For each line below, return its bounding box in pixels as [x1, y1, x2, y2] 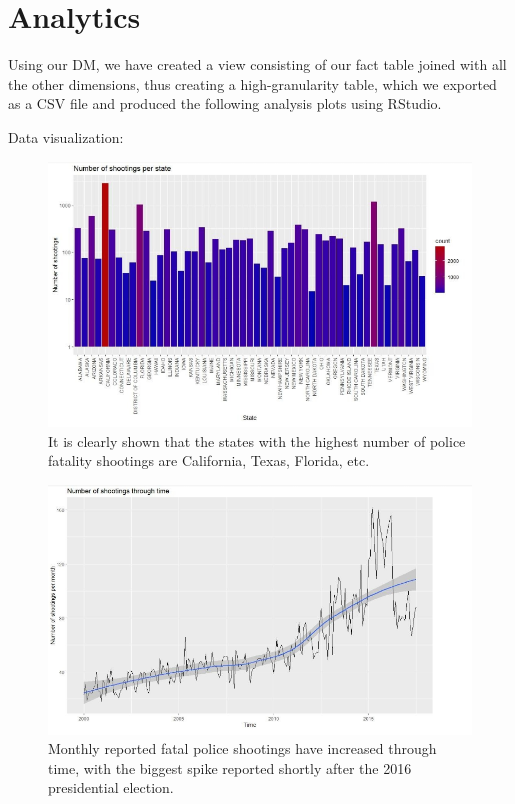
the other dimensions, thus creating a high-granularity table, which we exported [8, 73, 497, 94]
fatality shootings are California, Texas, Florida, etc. [48, 450, 370, 471]
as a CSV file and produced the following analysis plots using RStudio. [8, 93, 442, 114]
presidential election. [48, 777, 174, 798]
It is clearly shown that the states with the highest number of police [48, 430, 466, 451]
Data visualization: [8, 126, 124, 147]
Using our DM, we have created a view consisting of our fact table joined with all [8, 54, 507, 75]
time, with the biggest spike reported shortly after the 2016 [48, 757, 412, 778]
